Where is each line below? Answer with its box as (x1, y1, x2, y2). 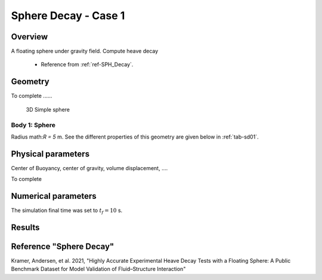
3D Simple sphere (26, 106, 70, 113)
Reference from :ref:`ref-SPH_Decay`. (41, 61, 134, 68)
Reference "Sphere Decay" (11, 241, 114, 251)
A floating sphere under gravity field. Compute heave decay (11, 48, 159, 55)
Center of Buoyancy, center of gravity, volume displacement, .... (11, 164, 168, 171)
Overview (11, 32, 48, 42)
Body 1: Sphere (11, 121, 56, 129)
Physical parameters (11, 149, 89, 159)
